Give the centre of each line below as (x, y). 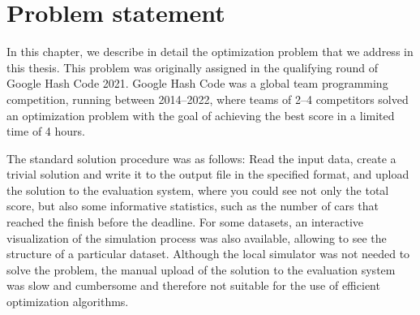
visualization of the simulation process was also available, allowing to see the (197, 237)
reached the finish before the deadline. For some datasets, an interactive (185, 222)
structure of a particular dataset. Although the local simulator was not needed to (208, 254)
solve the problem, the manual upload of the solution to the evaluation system (201, 269)
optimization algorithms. (68, 302)
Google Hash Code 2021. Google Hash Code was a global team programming (197, 83)
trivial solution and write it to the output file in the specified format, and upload (208, 174)
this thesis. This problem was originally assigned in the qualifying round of (193, 67)
